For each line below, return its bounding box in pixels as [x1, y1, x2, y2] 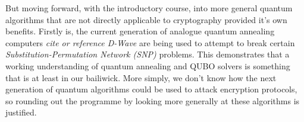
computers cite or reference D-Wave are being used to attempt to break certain [5, 36, 295, 49]
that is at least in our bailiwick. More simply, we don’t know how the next [5, 71, 277, 84]
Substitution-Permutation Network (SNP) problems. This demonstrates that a [5, 48, 290, 60]
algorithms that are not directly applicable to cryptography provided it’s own [5, 13, 287, 25]
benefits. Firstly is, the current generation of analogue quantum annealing [5, 25, 275, 37]
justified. [5, 106, 37, 118]
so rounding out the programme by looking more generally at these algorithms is [5, 94, 300, 107]
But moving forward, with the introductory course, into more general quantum [5, 2, 293, 14]
